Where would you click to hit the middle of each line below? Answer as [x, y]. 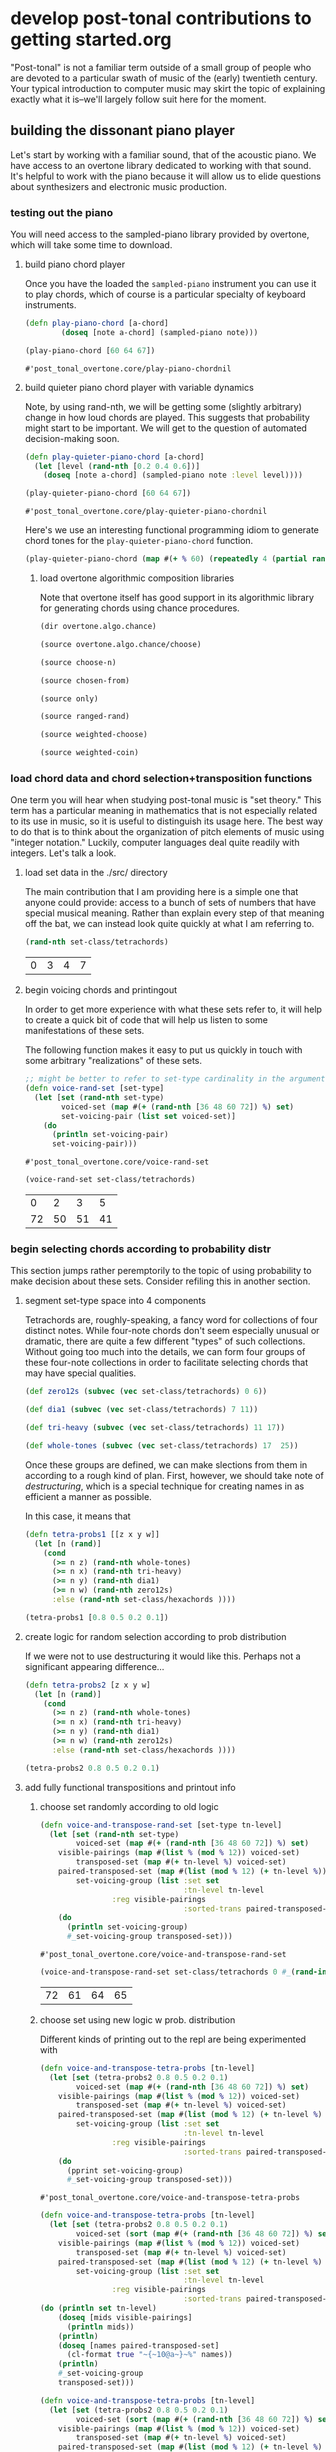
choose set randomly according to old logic [129, 1806]
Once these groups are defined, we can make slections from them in [166, 1464]
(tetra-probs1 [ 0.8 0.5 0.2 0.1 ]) [96, 1617]
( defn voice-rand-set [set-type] [94, 1088]
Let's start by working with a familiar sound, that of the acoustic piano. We [163, 154]
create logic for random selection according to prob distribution [155, 1636]
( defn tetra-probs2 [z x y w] [88, 1685]
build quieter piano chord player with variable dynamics [139, 387]
